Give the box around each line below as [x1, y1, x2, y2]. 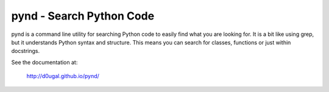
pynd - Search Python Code [11, 9, 155, 23]
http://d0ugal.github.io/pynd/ [26, 73, 100, 80]
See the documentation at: [11, 58, 78, 66]
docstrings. [11, 48, 40, 55]
